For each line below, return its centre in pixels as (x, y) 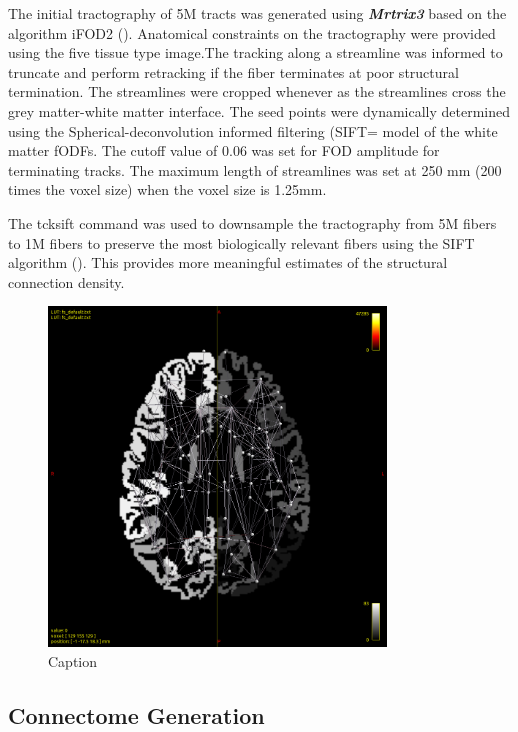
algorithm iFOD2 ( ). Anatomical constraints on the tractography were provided (252, 32)
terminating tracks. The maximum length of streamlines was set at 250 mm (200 (255, 169)
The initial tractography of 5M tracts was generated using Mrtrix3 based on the (257, 13)
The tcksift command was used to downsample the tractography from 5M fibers (252, 222)
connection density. (66, 281)
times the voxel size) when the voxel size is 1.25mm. (167, 189)
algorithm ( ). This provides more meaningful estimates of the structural (228, 262)
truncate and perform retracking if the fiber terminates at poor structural (233, 71)
